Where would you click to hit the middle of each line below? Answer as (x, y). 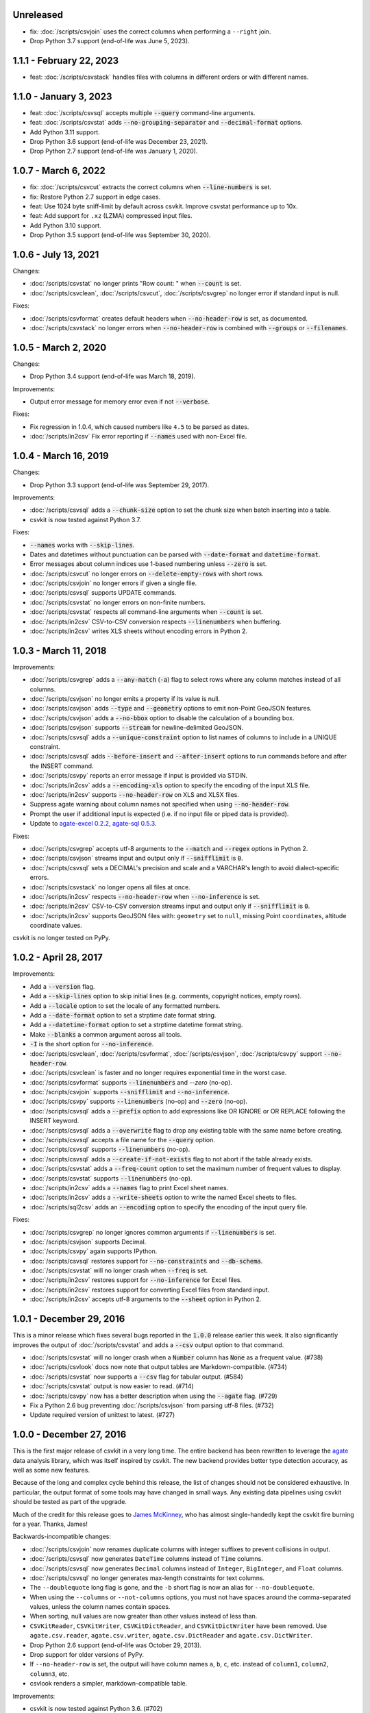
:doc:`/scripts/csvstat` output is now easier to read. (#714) (112, 1386)
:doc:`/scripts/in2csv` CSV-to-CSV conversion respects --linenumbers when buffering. (156, 621)
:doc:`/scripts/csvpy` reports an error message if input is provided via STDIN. (139, 776)
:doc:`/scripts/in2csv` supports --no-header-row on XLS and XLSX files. (134, 794)
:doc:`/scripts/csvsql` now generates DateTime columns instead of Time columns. (147, 1559)
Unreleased (38, 15)
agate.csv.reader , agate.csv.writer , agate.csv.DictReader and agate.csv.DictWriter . (171, 1636)
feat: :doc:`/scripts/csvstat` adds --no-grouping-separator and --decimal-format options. (166, 123)
